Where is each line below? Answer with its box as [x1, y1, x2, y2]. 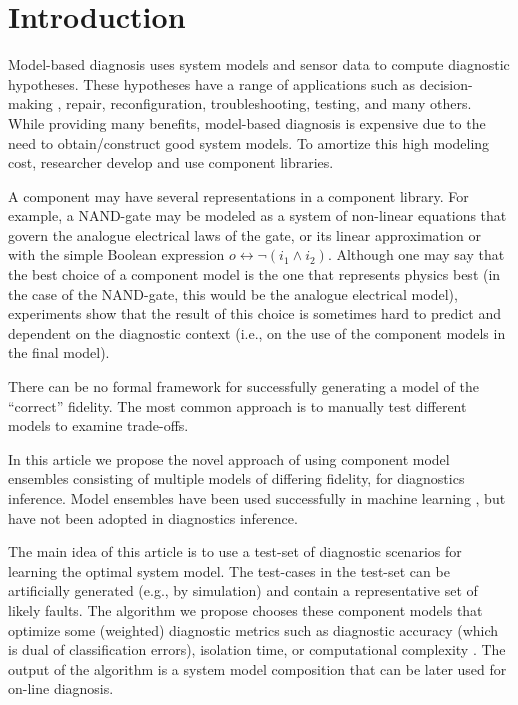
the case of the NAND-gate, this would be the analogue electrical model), [8, 283, 458, 304]
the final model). [8, 342, 110, 363]
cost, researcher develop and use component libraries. [8, 152, 334, 173]
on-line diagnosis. [8, 678, 114, 699]
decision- [419, 73, 473, 94]
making [8, 93, 53, 114]
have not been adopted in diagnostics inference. [8, 507, 298, 528]
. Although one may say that [327, 244, 505, 265]
